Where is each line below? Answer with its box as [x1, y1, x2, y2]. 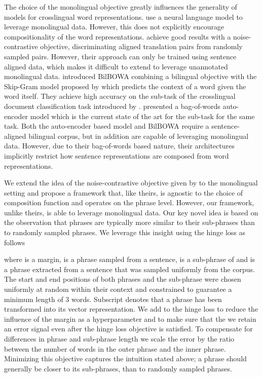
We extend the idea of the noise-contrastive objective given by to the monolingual [4, 177, 258, 188]
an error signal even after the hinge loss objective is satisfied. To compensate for [4, 323, 253, 334]
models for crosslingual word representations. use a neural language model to [4, 11, 243, 22]
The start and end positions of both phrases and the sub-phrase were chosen [4, 274, 241, 284]
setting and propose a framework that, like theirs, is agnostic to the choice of [4, 187, 243, 198]
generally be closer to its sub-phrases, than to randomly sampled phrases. [4, 363, 232, 373]
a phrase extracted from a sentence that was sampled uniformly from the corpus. [4, 263, 255, 274]
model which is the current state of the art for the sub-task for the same [30, 110, 255, 121]
